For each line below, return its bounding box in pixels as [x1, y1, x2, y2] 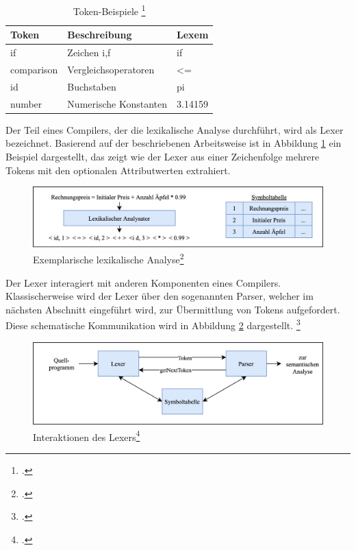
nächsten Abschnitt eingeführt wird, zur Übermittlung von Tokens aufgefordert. [5, 302, 340, 316]
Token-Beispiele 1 [73, 2, 146, 18]
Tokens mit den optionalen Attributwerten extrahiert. [5, 163, 231, 177]
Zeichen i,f [67, 45, 111, 60]
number [10, 96, 42, 110]
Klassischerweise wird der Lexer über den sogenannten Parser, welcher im [5, 289, 314, 303]
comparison [10, 62, 58, 76]
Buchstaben [67, 79, 116, 93]
